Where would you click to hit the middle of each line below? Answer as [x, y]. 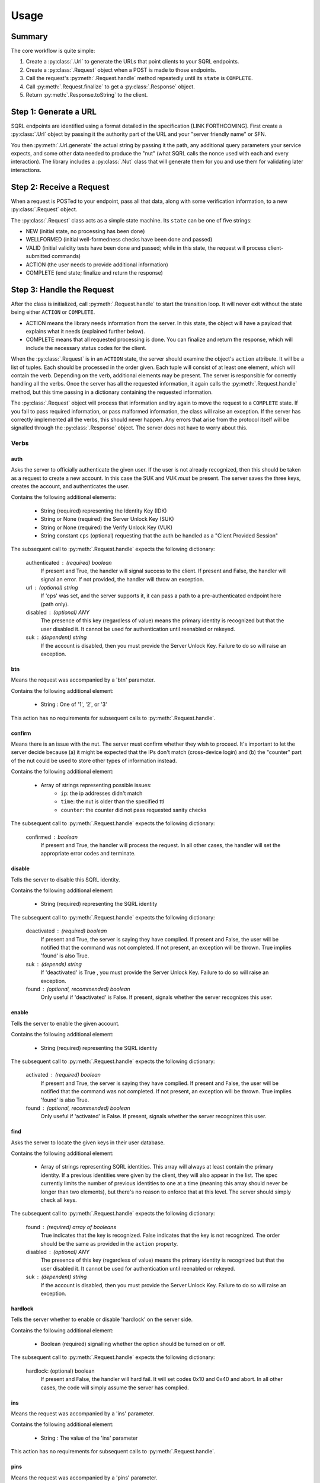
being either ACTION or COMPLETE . [53, 312]
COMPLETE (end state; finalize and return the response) [94, 272]
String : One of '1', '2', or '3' [74, 704]
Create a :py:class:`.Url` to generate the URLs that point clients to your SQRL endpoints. [132, 62]
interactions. [26, 170]
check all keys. [59, 1200]
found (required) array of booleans [71, 1227]
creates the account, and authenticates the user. [70, 486]
